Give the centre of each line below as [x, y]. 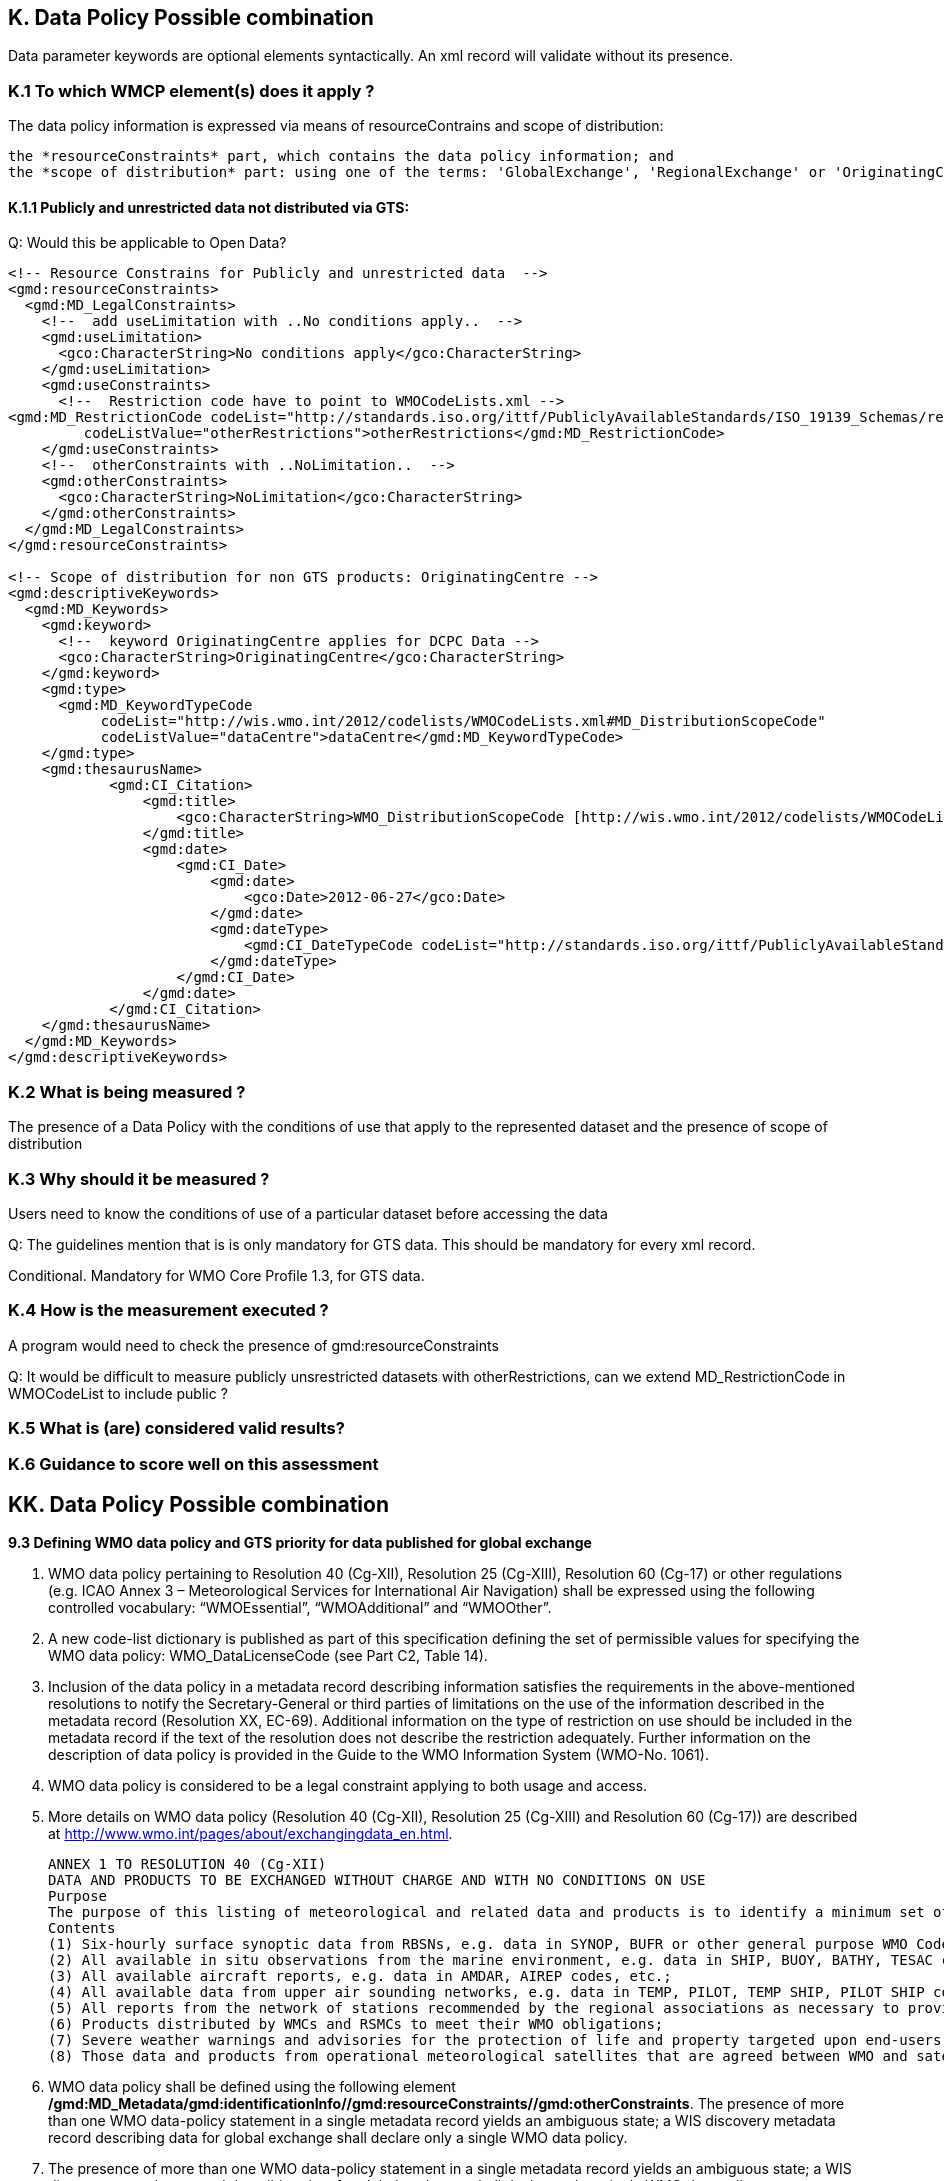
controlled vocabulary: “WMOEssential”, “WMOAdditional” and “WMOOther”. [300, 1608]
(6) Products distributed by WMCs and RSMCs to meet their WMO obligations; [356, 2024]
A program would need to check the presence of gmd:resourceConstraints [253, 1345]
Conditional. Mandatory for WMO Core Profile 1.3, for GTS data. [216, 1275]
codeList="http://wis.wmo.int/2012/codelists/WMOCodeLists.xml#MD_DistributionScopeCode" [463, 721]
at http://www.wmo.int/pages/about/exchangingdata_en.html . [250, 1834]
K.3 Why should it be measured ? [139, 1178]
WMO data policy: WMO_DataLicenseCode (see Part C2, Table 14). [268, 1656]
